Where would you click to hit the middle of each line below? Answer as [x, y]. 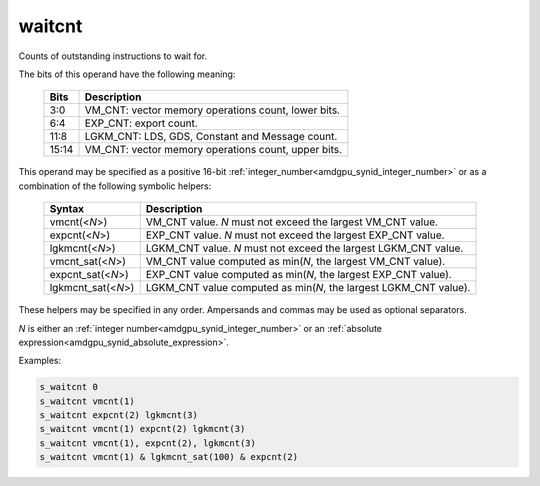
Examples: [40, 361]
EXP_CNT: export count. [141, 123]
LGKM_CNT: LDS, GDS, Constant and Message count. [211, 137]
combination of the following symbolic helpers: [115, 186]
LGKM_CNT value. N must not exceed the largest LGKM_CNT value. [304, 248]
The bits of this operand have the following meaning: [127, 74]
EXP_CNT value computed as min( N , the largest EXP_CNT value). [298, 275]
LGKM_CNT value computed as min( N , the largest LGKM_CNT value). [308, 288]
